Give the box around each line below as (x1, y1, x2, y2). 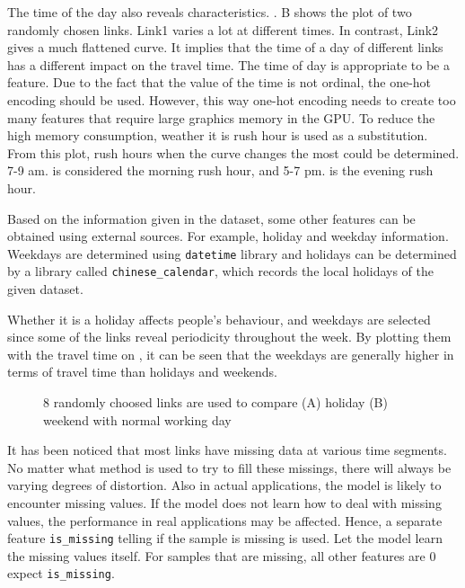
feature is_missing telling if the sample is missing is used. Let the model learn (7, 529, 443, 548)
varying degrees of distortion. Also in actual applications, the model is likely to (7, 476, 442, 494)
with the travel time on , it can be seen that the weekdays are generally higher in (7, 344, 454, 363)
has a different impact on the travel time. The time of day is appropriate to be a (7, 55, 450, 74)
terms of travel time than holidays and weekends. (7, 362, 277, 381)
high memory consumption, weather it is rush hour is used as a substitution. (7, 126, 428, 145)
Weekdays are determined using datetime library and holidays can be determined (7, 244, 457, 263)
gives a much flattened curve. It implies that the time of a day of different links (7, 38, 443, 57)
